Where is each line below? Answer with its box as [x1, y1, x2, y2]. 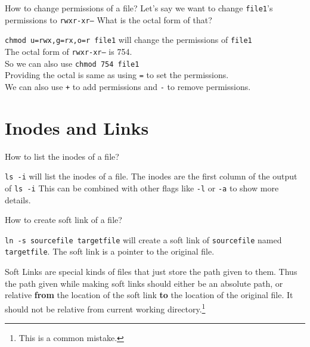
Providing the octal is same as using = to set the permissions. [5, 69, 229, 81]
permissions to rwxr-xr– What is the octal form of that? [5, 13, 212, 26]
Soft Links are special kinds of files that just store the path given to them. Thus [5, 265, 297, 278]
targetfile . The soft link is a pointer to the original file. [5, 245, 215, 258]
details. [5, 193, 31, 206]
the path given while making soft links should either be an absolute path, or [5, 277, 283, 289]
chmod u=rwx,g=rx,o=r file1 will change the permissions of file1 [5, 33, 252, 46]
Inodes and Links [5, 115, 149, 140]
